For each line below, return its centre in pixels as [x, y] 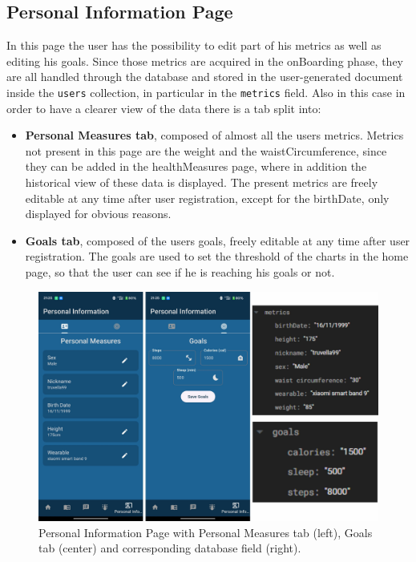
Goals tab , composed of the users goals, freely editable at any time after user [218, 240]
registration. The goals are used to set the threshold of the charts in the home [217, 256]
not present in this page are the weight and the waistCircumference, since [206, 150]
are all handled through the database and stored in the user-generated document [205, 77]
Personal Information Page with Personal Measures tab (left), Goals [206, 532]
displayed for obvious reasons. [98, 214]
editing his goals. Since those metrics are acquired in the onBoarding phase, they [205, 61]
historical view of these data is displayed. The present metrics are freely [202, 182]
